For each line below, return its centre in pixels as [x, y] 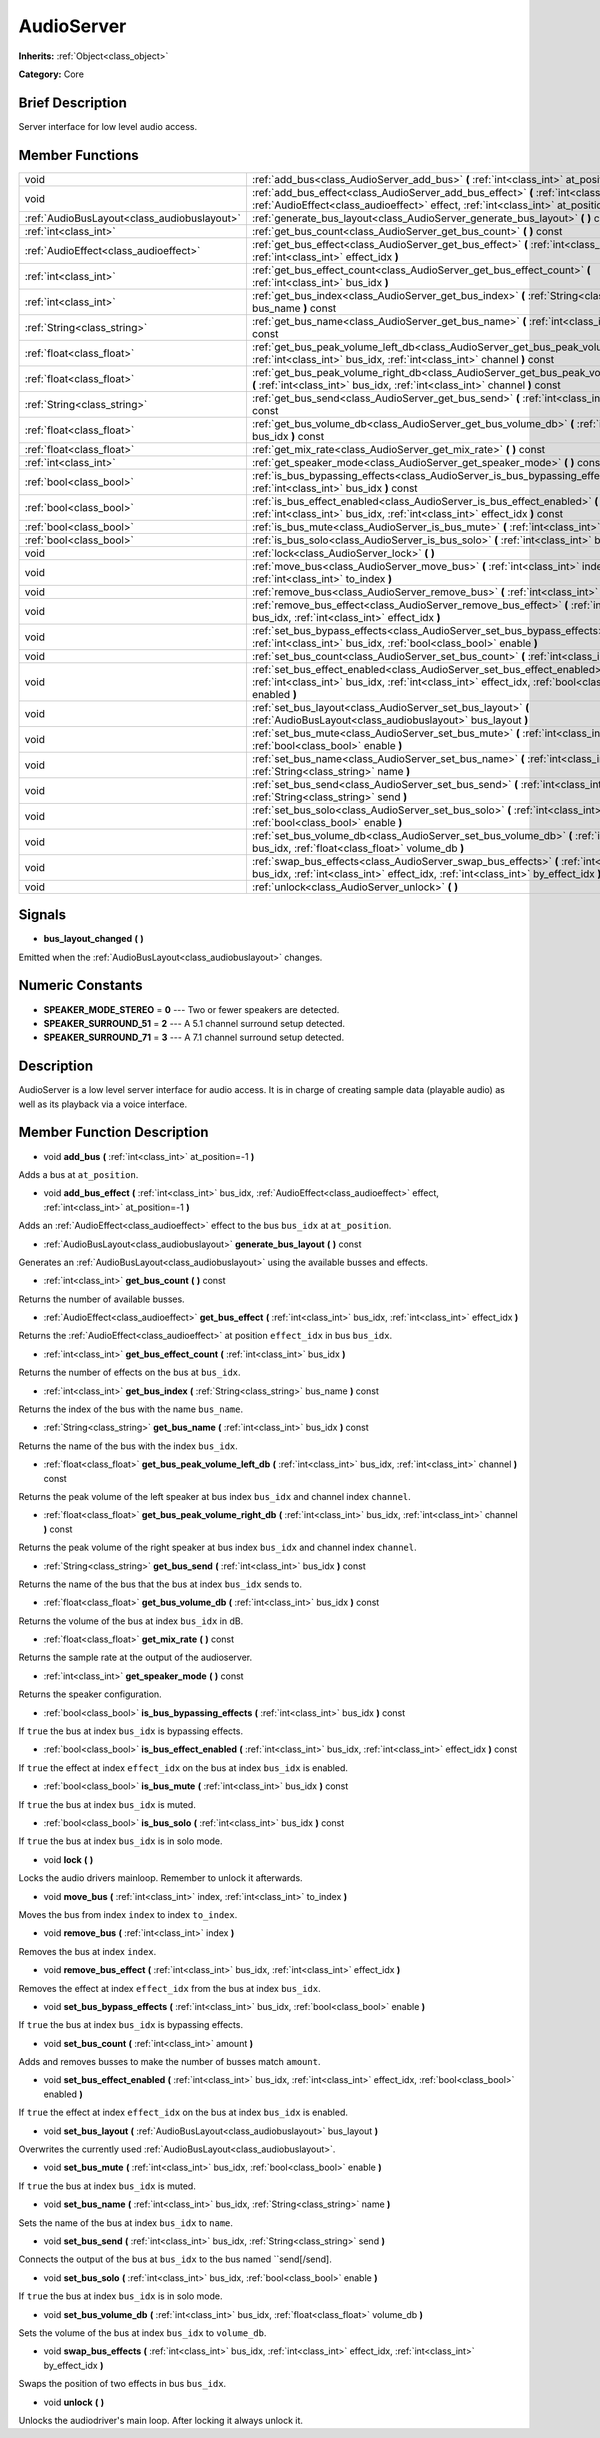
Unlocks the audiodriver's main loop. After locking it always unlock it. [161, 2420]
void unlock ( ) [74, 2402]
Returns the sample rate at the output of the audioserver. [135, 1657]
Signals [42, 915]
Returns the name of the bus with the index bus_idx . [128, 1446]
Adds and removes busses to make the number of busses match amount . [169, 2062]
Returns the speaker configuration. [90, 1694]
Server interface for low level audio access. [108, 126]
